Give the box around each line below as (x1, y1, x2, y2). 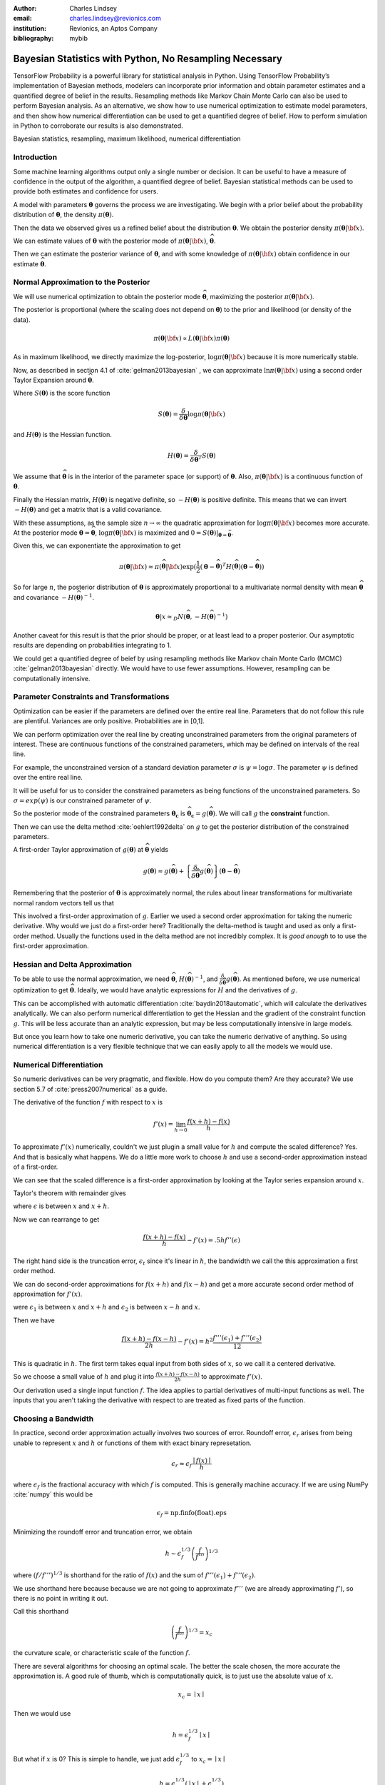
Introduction (13, 152, 57, 162)
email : (13, 14, 32, 23)
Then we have (13, 1316, 55, 1324)
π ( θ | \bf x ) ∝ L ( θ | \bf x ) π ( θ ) (153, 334, 230, 342)
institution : (13, 24, 47, 32)
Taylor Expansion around (13, 376, 87, 384)
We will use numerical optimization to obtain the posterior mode (13, 292, 201, 301)
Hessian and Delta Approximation (13, 959, 132, 969)
